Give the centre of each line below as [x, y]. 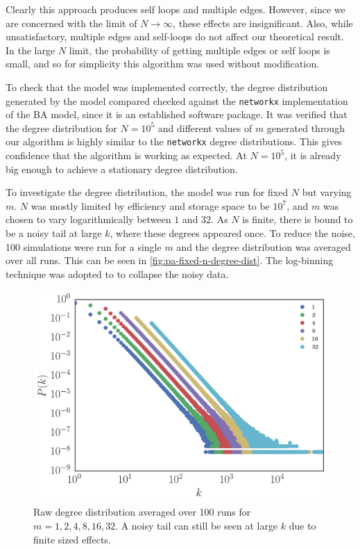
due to [302, 525]
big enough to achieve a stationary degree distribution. [122, 169]
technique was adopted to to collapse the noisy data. [117, 273]
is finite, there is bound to [298, 219]
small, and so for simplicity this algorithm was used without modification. [163, 64]
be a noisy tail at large [54, 233]
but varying [327, 192]
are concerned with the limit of [71, 23]
